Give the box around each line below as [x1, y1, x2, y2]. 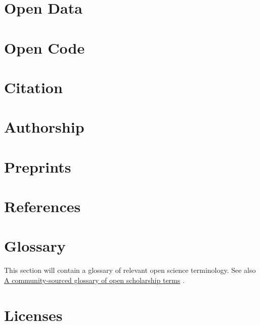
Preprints [4, 156, 71, 177]
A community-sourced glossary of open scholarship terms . [4, 274, 185, 285]
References [4, 196, 81, 217]
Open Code [4, 37, 85, 58]
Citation [4, 76, 63, 97]
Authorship [4, 116, 84, 137]
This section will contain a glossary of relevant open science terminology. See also [4, 265, 256, 275]
